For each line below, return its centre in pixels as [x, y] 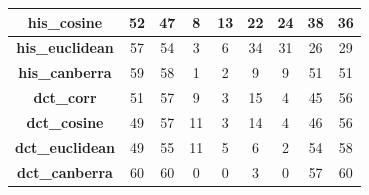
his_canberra [65, 72]
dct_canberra [65, 171]
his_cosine [65, 21]
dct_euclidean [65, 146]
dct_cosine [65, 121]
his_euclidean [65, 47]
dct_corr [65, 97]
